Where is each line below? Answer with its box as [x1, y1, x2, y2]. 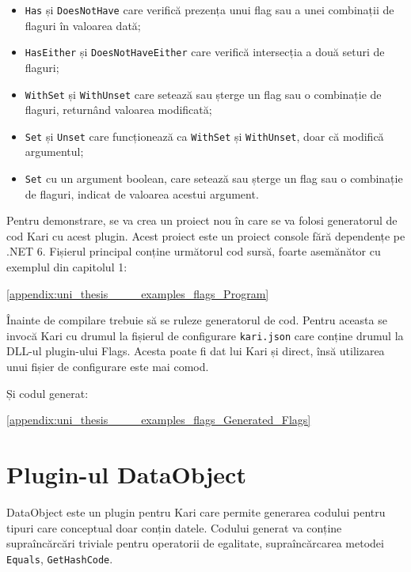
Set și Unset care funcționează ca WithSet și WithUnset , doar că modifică [25, 127, 384, 144]
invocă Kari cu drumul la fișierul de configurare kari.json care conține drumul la [6, 327, 404, 343]
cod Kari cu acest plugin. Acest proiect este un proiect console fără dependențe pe [6, 227, 405, 244]
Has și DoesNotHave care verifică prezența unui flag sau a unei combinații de [25, 2, 394, 17]
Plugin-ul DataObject [6, 458, 246, 491]
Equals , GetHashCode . [6, 550, 113, 566]
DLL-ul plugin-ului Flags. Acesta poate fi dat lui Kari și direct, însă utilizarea [6, 343, 385, 359]
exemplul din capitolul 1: [6, 259, 127, 275]
